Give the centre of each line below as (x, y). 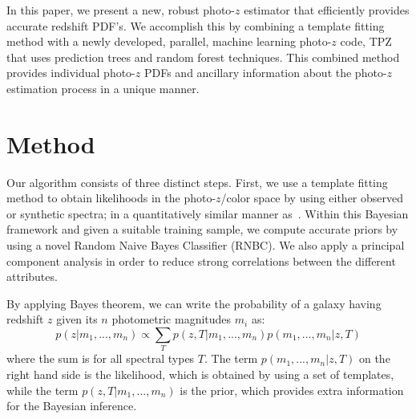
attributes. (32, 277)
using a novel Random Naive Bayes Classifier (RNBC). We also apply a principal (206, 245)
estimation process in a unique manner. (103, 88)
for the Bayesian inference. (72, 406)
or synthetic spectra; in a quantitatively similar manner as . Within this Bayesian (208, 213)
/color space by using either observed (312, 198)
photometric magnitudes (172, 319)
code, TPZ (366, 41)
